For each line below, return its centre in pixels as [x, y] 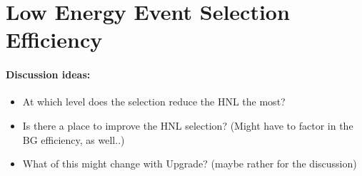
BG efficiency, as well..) [74, 139]
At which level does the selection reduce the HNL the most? [154, 102]
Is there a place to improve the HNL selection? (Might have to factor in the [188, 125]
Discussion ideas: [48, 74]
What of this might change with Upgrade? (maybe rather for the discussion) [190, 164]
